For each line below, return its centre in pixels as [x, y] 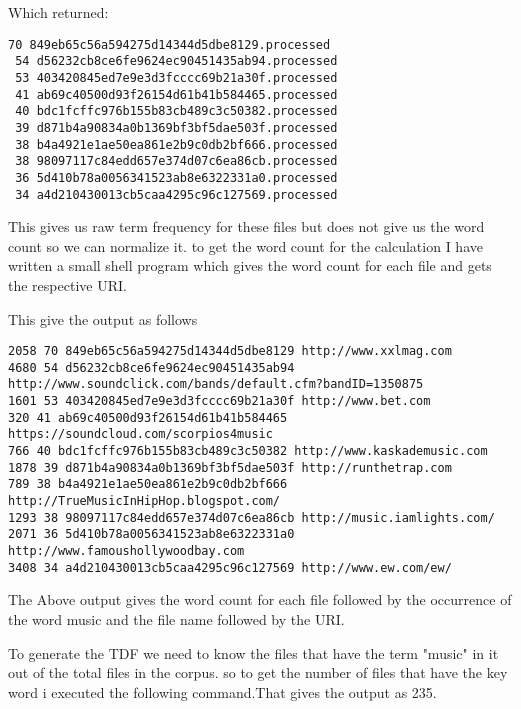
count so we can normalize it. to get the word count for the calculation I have [245, 245]
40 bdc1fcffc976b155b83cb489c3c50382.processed [176, 111]
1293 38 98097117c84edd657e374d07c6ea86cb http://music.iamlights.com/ [251, 517]
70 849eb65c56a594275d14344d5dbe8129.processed [169, 44]
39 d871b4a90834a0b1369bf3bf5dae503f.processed [176, 127]
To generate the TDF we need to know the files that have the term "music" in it [253, 652]
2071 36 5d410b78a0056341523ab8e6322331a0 [151, 534]
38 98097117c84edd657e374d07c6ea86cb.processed [176, 161]
